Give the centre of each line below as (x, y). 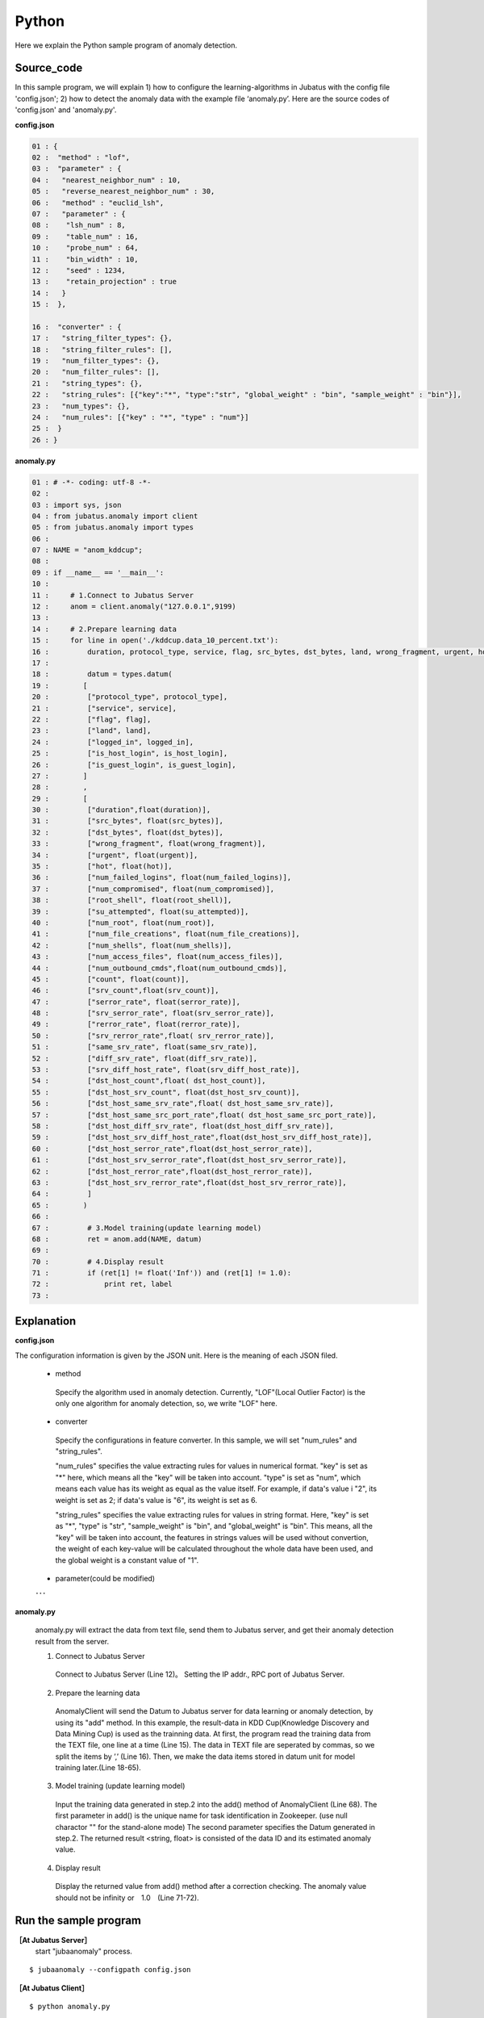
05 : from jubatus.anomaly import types (113, 528)
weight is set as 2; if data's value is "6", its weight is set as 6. (156, 1500)
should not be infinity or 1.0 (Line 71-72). (127, 1898)
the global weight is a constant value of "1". (127, 1560)
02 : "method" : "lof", (81, 157)
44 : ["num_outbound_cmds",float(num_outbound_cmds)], (160, 968)
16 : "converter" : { (77, 327)
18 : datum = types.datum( (102, 674)
